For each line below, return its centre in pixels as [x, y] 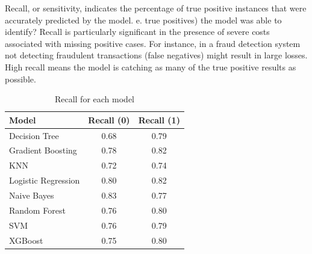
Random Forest [37, 210]
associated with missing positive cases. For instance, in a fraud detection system [153, 43]
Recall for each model [94, 99]
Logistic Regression [45, 180]
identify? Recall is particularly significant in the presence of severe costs [137, 32]
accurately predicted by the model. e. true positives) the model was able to [143, 20]
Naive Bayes [32, 195]
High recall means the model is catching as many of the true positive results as [151, 67]
